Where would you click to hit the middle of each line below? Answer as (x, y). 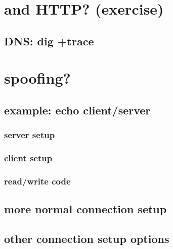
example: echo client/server (77, 110)
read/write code (37, 181)
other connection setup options (87, 239)
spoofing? (37, 78)
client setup (28, 158)
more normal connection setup (85, 209)
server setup (30, 135)
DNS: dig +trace (49, 41)
